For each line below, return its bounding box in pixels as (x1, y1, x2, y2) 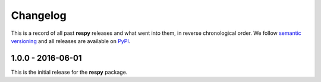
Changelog (11, 9, 67, 22)
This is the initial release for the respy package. (11, 68, 128, 76)
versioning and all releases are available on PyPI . (11, 37, 131, 44)
